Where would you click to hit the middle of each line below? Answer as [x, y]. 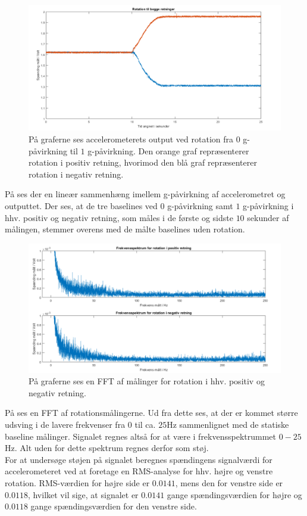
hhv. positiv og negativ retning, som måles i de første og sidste [119, 217]
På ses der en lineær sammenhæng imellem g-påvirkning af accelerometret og [145, 194]
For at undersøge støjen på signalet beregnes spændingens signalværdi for [139, 459]
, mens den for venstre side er [229, 483]
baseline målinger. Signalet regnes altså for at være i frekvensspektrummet [140, 436]
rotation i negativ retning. [76, 174]
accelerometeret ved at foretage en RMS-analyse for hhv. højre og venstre [139, 471]
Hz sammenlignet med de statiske [228, 425]
